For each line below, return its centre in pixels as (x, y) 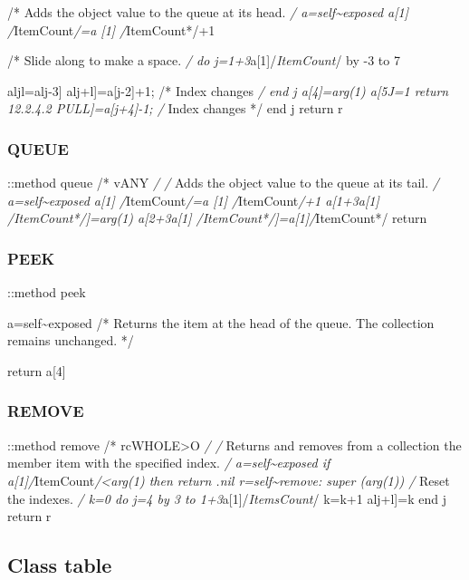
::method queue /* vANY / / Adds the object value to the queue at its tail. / (223, 183)
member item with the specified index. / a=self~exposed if (169, 463)
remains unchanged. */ (71, 340)
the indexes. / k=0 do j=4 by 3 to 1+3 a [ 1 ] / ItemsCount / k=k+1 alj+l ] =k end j (227, 498)
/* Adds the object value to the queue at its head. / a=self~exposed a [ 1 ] (208, 12)
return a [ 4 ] (37, 370)
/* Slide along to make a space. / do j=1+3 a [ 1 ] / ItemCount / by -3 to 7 (204, 60)
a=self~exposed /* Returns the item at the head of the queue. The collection (221, 322)
